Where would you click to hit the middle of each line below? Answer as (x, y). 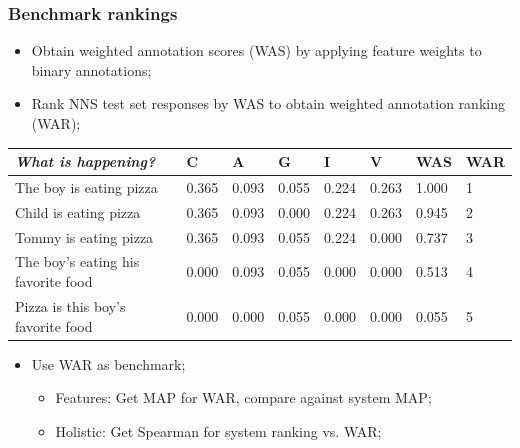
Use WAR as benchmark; (108, 363)
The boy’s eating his (77, 261)
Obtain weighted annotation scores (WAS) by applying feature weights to (256, 50)
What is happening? (85, 161)
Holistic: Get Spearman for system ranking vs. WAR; (218, 430)
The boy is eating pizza (86, 186)
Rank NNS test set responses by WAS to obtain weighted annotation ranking (268, 103)
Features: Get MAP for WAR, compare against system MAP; (243, 397)
